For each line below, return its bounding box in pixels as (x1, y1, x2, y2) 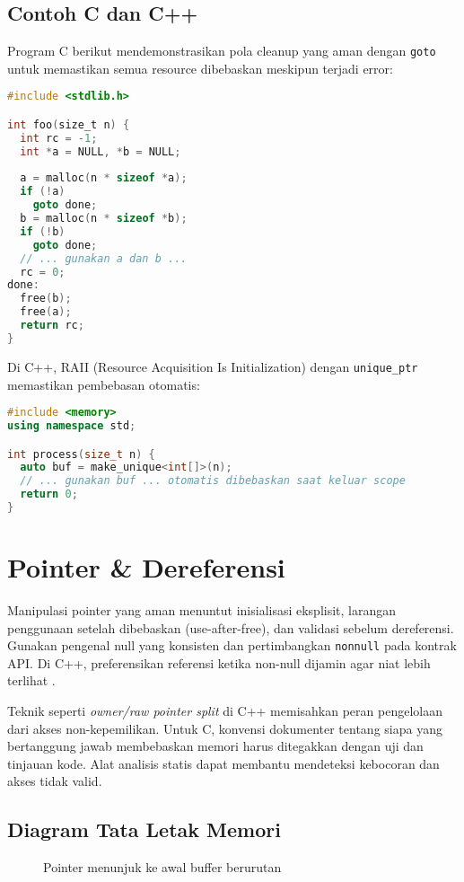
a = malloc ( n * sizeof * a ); (20, 172, 188, 185)
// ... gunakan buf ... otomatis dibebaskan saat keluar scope (20, 474, 406, 488)
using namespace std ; (7, 419, 136, 432)
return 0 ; (20, 488, 78, 501)
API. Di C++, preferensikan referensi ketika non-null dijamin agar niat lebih (7, 653, 431, 672)
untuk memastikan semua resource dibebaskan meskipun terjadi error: (7, 58, 393, 77)
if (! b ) (20, 225, 66, 238)
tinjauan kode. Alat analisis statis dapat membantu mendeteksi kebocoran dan (7, 754, 440, 772)
